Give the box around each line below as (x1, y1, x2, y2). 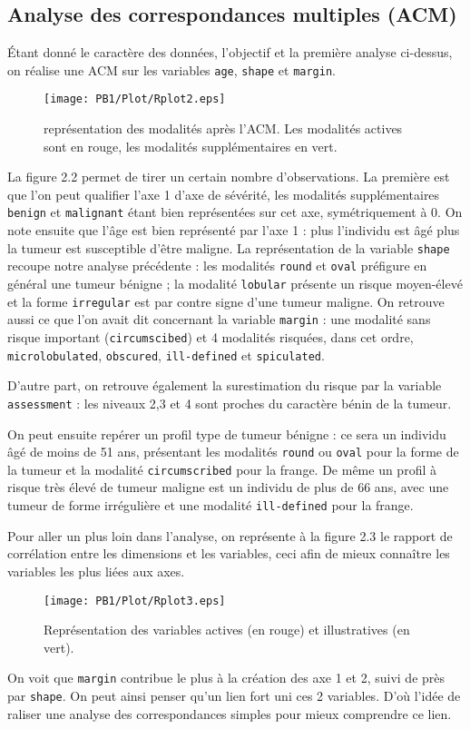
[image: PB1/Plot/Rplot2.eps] (44, 93, 226, 106)
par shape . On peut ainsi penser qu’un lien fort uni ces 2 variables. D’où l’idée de (7, 686, 461, 705)
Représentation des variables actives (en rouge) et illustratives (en (44, 620, 410, 639)
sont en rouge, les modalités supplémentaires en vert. (44, 136, 338, 155)
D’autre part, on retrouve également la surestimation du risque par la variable (7, 376, 442, 395)
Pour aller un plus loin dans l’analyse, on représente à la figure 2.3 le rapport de (7, 526, 453, 545)
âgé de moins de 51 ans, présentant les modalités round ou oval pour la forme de (7, 442, 459, 461)
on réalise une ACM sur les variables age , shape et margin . (7, 60, 336, 79)
